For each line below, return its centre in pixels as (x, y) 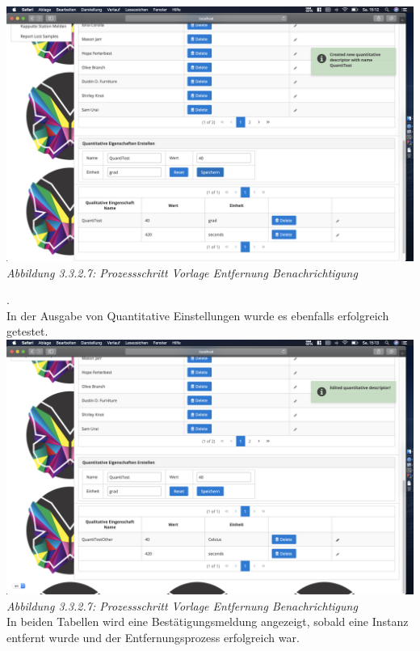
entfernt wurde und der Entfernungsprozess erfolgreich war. (153, 637)
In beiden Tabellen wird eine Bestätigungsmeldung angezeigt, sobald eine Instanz (208, 621)
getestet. (27, 331)
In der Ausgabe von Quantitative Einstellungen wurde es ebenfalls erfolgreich (198, 315)
